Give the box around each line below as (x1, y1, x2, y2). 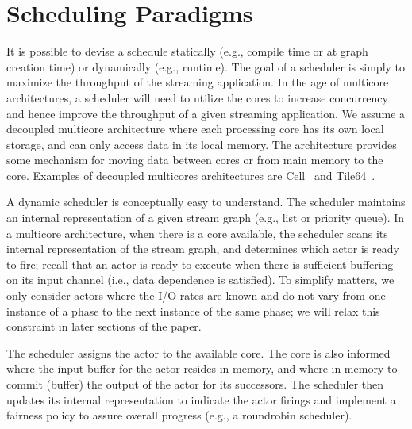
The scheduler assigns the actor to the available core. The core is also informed (6, 344, 391, 361)
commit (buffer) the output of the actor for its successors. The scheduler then (6, 376, 384, 392)
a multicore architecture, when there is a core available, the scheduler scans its (6, 224, 388, 241)
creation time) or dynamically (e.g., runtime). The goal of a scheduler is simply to (6, 58, 406, 75)
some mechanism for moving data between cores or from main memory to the (6, 151, 383, 168)
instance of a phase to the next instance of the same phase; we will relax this (6, 302, 380, 319)
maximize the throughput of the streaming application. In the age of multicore (6, 74, 389, 90)
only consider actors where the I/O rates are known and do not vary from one (6, 287, 386, 304)
